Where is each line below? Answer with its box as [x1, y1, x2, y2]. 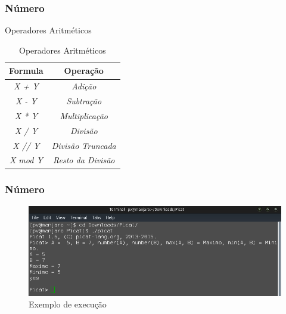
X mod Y [9, 154, 43, 166]
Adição [71, 80, 97, 92]
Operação [64, 64, 104, 77]
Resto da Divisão [53, 154, 115, 166]
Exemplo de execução [29, 298, 107, 310]
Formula [9, 64, 43, 77]
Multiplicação [60, 109, 108, 122]
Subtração [66, 95, 102, 107]
